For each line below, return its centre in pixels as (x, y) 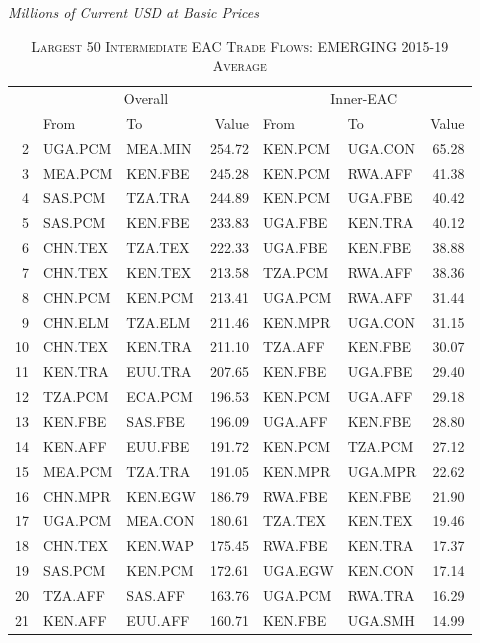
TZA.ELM (158, 321)
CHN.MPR (77, 495)
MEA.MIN (159, 147)
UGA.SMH (381, 619)
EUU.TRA (159, 371)
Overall (146, 98)
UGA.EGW (298, 570)
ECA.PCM (159, 396)
